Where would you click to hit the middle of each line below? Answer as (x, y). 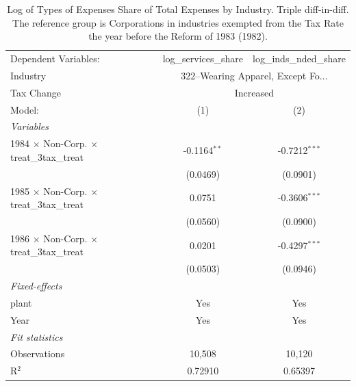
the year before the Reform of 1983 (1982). (178, 36)
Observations (38, 353)
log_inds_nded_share (299, 59)
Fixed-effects (36, 286)
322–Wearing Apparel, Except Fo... (254, 75)
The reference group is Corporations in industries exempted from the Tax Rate (178, 22)
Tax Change (36, 92)
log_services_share (203, 59)
